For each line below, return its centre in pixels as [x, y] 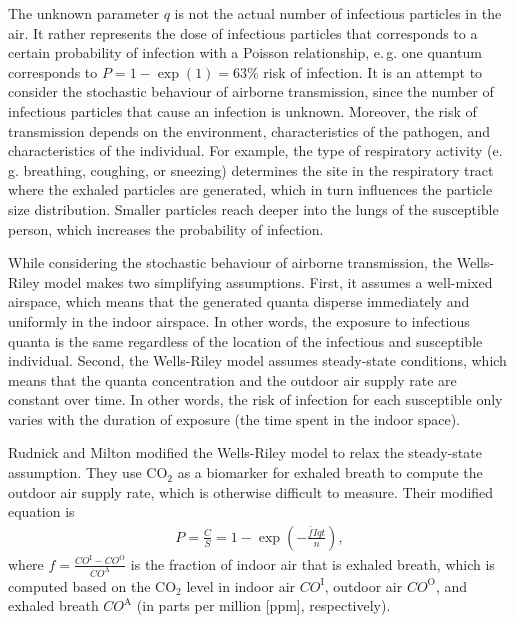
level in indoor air [241, 585]
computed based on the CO [92, 585]
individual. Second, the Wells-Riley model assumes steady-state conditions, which [257, 360]
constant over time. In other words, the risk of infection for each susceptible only [255, 399]
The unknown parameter [83, 13]
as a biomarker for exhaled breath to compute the [330, 472]
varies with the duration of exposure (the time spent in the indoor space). [234, 418]
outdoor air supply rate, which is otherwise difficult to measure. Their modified [251, 491]
